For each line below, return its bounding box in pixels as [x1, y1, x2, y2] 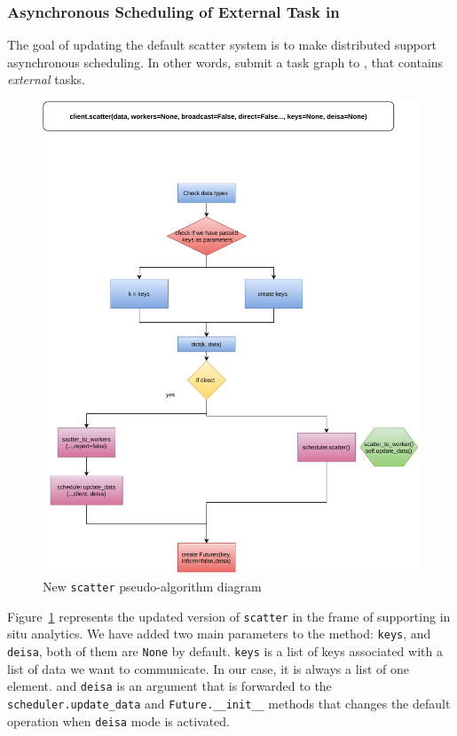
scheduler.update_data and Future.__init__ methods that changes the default [7, 693, 451, 712]
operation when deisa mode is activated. [7, 711, 230, 730]
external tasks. [7, 70, 85, 89]
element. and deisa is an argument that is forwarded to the [7, 677, 332, 695]
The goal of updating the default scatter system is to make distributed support [7, 35, 437, 54]
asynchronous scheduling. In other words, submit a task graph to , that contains [7, 52, 444, 71]
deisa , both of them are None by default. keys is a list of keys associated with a [7, 641, 443, 660]
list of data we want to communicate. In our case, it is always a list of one [7, 659, 410, 677]
